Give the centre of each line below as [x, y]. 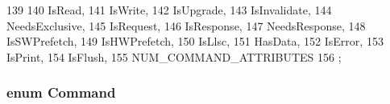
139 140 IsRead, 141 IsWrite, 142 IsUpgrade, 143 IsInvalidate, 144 [169, 10]
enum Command [61, 92]
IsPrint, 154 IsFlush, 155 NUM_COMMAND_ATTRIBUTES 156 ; [174, 56]
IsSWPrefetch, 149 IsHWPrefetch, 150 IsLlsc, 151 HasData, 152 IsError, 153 [195, 41]
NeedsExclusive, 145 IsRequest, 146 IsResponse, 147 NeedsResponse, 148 [186, 25]
